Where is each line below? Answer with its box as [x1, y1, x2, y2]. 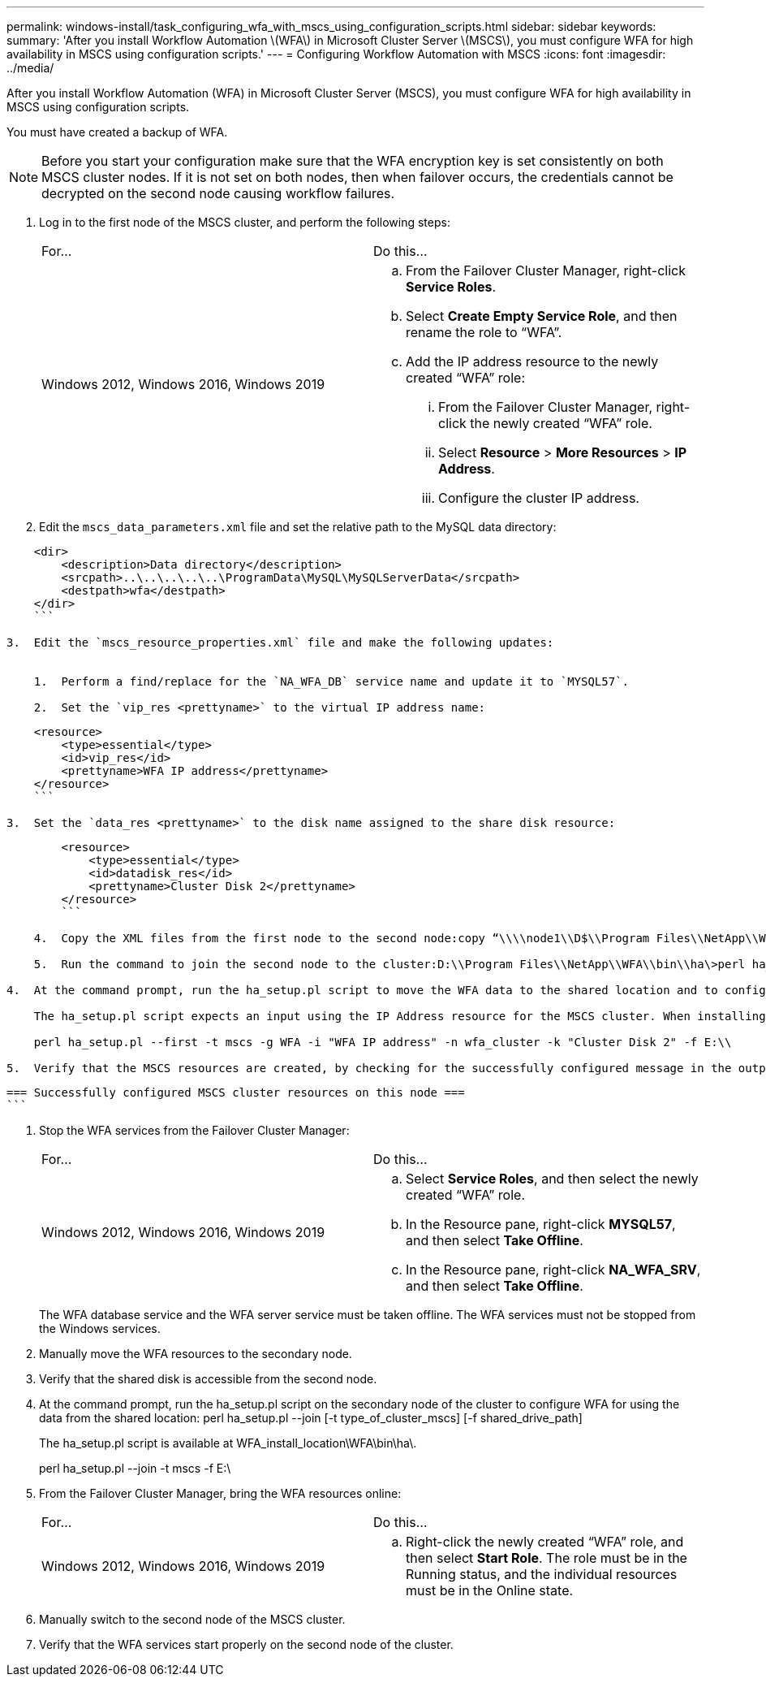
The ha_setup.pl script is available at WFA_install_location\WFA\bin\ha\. [39, 1436, 417, 1450]
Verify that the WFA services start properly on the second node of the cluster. [39, 1638, 454, 1651]
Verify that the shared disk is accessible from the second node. [39, 1372, 377, 1386]
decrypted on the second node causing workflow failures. [41, 185, 395, 201]
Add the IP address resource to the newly [406, 353, 659, 370]
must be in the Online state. [406, 1582, 574, 1599]
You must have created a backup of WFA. [6, 125, 228, 139]
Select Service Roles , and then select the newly [406, 1170, 699, 1187]
